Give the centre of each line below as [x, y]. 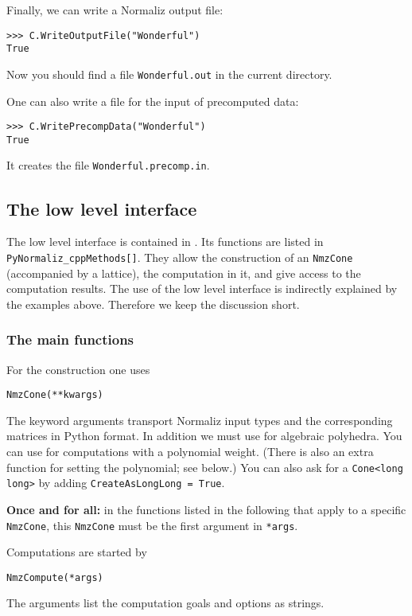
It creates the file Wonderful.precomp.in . [108, 165]
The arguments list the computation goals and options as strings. [165, 603]
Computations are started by [77, 552]
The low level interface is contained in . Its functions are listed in [165, 242]
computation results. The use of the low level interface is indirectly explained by [202, 289]
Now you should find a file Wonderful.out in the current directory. [169, 74]
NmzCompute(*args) [55, 577]
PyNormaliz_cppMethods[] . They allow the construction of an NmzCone [180, 257]
